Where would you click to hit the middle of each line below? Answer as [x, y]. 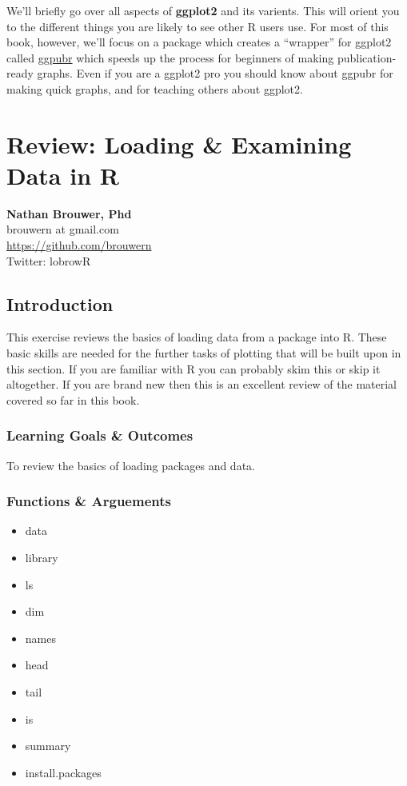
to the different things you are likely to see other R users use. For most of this [198, 26]
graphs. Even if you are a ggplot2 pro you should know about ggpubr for [215, 73]
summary [48, 746]
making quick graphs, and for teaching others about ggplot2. [155, 88]
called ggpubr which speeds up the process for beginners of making [170, 57]
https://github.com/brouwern [79, 245]
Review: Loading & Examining [179, 144]
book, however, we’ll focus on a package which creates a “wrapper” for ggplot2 [199, 42]
